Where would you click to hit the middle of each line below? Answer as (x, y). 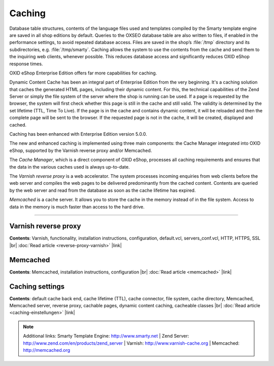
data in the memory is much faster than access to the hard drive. (77, 207)
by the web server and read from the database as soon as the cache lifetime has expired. (102, 190)
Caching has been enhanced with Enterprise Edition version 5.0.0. (78, 134)
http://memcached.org (47, 350)
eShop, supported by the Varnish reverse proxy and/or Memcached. (81, 150)
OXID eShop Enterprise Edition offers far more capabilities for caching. (83, 73)
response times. (26, 64)
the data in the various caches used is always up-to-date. (70, 167)
